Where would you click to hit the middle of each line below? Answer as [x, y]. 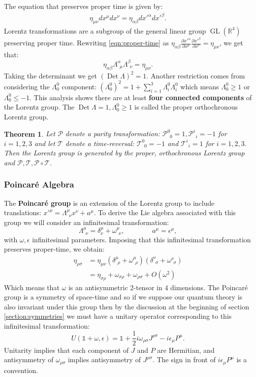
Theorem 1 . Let [30, 133]
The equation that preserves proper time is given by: [83, 6]
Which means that [32, 287]
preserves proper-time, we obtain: [54, 249]
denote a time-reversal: [100, 143]
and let [45, 143]
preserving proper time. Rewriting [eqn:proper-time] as [87, 42]
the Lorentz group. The [39, 107]
